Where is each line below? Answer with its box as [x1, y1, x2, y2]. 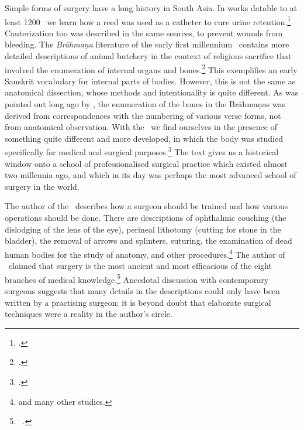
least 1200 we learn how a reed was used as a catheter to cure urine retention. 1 [5, 13, 291, 28]
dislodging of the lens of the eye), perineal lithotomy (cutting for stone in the [5, 223, 281, 235]
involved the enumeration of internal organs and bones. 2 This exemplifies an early [5, 62, 298, 76]
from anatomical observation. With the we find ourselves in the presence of [5, 121, 277, 133]
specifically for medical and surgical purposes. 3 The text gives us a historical [5, 144, 279, 158]
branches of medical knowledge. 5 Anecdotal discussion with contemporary [5, 271, 269, 285]
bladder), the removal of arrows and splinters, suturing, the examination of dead [5, 234, 292, 247]
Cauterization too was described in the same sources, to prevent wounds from [5, 26, 283, 39]
